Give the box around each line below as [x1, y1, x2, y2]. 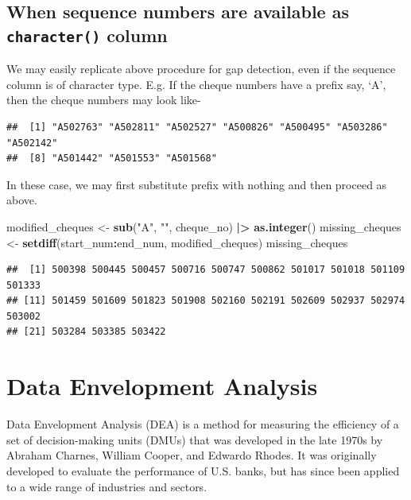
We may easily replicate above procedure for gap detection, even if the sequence [6, 60, 396, 77]
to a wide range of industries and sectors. [6, 478, 207, 494]
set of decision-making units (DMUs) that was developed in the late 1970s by [6, 431, 383, 448]
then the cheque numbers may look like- [6, 91, 201, 108]
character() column [6, 22, 168, 47]
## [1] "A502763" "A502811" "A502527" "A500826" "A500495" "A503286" [6, 121, 388, 133]
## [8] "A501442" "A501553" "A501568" [6, 153, 217, 165]
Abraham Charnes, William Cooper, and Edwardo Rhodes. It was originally [6, 447, 377, 463]
